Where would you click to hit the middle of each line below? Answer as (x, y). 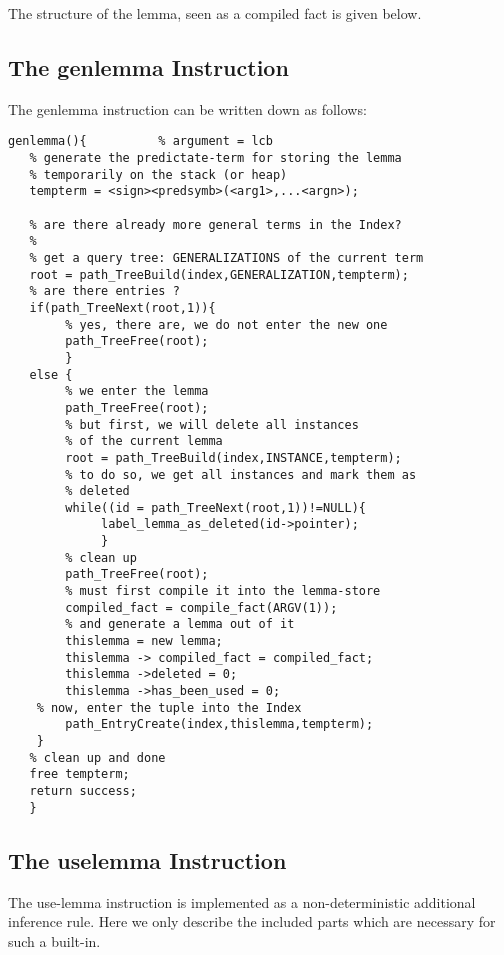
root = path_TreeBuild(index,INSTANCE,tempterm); (233, 457)
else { (51, 374)
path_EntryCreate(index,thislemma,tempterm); (219, 724)
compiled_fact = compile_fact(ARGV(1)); (201, 607)
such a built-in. (54, 940)
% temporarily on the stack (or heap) (158, 174)
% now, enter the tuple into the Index (169, 707)
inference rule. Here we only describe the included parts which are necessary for (252, 921)
